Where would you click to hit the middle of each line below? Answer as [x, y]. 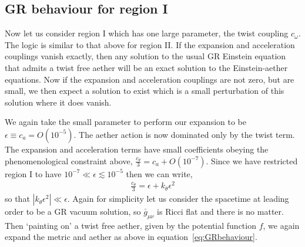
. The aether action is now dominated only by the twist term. [184, 134]
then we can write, [159, 173]
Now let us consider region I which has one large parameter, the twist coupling [147, 33]
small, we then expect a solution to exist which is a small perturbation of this [145, 91]
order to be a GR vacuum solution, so [73, 212]
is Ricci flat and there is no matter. [220, 212]
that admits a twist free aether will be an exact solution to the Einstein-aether [146, 67]
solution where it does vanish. [58, 102]
